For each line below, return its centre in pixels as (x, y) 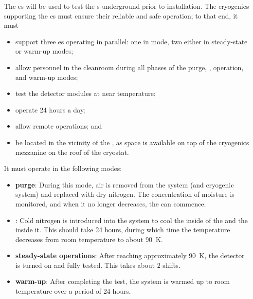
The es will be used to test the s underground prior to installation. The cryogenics (126, 6)
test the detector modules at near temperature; (85, 93)
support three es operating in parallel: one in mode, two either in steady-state (131, 41)
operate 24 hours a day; (51, 109)
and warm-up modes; (47, 77)
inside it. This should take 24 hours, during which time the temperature (123, 230)
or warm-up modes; (44, 51)
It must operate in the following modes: (63, 168)
